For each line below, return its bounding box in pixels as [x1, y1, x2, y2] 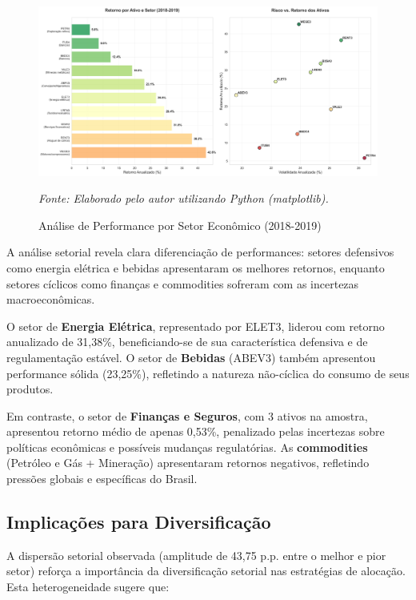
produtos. [6, 381, 54, 397]
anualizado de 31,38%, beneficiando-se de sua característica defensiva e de [6, 333, 368, 350]
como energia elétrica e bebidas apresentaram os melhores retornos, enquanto [6, 259, 385, 276]
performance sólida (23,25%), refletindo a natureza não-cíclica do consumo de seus [6, 364, 410, 381]
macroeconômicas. [6, 291, 95, 308]
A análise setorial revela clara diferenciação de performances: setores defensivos [6, 244, 394, 260]
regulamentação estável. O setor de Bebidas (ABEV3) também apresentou [6, 348, 376, 365]
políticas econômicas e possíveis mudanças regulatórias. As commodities [6, 438, 368, 455]
